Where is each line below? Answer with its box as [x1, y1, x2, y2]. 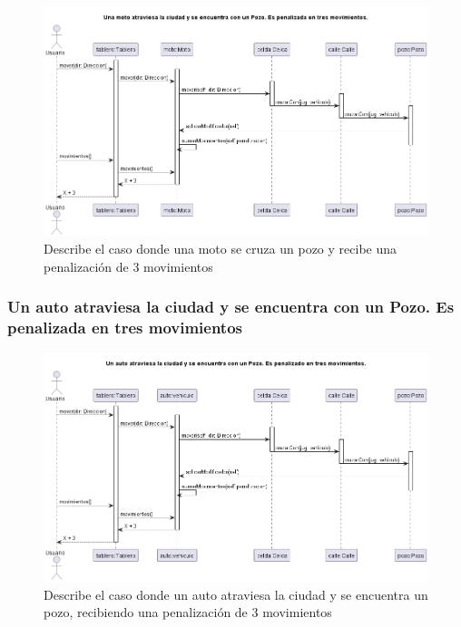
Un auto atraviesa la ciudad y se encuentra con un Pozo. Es [7, 295, 455, 318]
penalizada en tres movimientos [7, 316, 243, 339]
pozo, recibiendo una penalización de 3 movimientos [44, 603, 332, 622]
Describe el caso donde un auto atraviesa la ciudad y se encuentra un [44, 584, 428, 603]
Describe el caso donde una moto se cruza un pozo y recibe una [44, 239, 397, 258]
